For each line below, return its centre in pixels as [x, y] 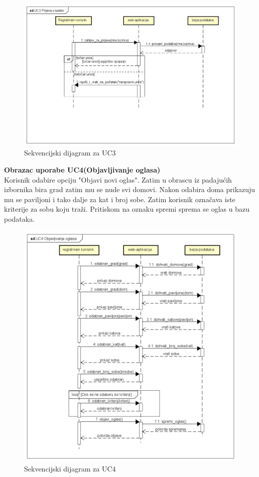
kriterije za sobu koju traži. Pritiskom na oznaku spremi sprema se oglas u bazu [127, 209]
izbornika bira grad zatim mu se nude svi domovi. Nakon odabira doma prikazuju [130, 189]
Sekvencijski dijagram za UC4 [70, 468]
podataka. [20, 218]
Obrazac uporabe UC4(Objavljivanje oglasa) [82, 169]
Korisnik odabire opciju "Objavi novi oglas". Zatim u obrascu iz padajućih [118, 179]
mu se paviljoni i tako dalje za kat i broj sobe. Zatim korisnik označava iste [120, 199]
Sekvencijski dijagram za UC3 [70, 153]
